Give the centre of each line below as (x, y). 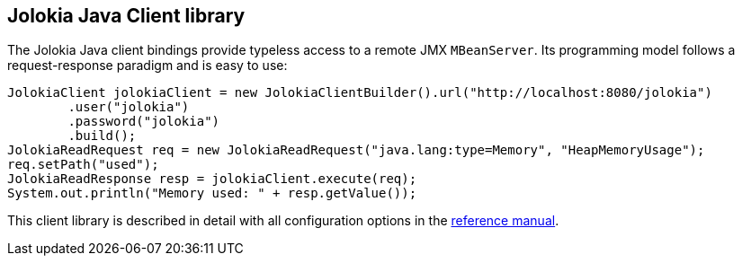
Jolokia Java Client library (126, 16)
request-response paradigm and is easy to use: (148, 66)
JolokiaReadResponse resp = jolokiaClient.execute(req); (212, 179)
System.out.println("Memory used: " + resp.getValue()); (212, 193)
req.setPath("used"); (83, 165)
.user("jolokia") (129, 107)
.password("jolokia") (144, 122)
